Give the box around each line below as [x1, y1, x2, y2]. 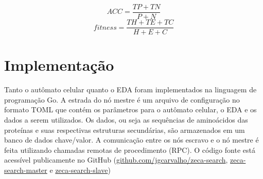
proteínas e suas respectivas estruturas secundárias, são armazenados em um [4, 124, 245, 135]
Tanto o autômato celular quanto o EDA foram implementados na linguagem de [4, 84, 257, 95]
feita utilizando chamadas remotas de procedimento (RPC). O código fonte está [4, 144, 255, 155]
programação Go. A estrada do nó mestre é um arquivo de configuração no [4, 94, 240, 105]
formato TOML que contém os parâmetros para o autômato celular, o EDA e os [4, 104, 257, 115]
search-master [4, 165, 47, 175]
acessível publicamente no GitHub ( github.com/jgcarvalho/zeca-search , [4, 154, 228, 165]
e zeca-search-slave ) [49, 165, 111, 175]
